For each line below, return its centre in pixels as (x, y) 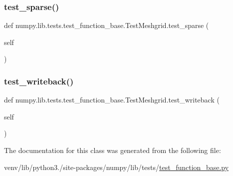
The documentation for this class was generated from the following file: (113, 150)
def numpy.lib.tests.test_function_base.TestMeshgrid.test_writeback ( (112, 100)
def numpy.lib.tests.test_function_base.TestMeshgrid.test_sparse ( (107, 25)
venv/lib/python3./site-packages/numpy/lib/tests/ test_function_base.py (116, 167)
